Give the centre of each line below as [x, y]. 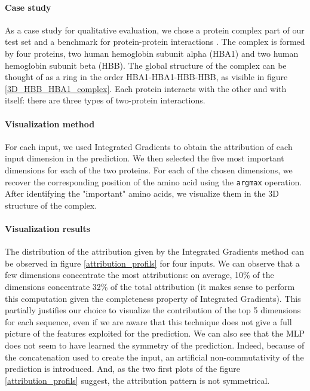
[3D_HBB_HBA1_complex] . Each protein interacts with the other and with [146, 88]
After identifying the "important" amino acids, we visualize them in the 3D [142, 193]
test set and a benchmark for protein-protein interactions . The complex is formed [155, 42]
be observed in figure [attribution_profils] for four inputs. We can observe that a [152, 263]
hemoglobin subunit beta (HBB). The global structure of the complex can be [146, 65]
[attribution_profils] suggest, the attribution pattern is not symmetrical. [137, 380]
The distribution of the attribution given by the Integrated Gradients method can [154, 251]
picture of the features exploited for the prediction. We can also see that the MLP [155, 333]
